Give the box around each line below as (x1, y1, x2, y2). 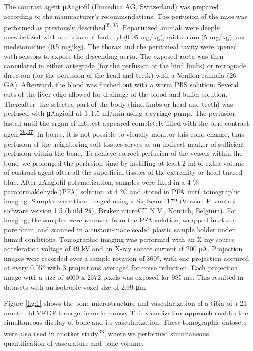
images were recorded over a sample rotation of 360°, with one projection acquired (4, 253, 249, 263)
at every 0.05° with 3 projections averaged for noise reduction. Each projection (4, 262, 238, 273)
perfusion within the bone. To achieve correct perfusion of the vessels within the (4, 148, 243, 158)
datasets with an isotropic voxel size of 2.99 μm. (4, 281, 147, 292)
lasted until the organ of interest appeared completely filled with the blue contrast (4, 117, 249, 128)
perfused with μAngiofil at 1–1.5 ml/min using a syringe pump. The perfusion (4, 108, 236, 118)
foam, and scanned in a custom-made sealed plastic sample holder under (19, 224, 235, 234)
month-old (4, 307, 35, 317)
